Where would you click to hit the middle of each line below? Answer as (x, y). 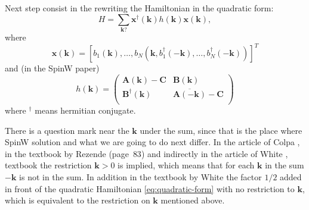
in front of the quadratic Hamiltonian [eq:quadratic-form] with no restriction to (150, 188)
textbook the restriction (48, 165)
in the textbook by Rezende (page (67, 153)
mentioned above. (193, 200)
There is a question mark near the (67, 130)
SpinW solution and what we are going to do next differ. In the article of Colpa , (152, 142)
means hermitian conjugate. (85, 110)
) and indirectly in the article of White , (214, 153)
